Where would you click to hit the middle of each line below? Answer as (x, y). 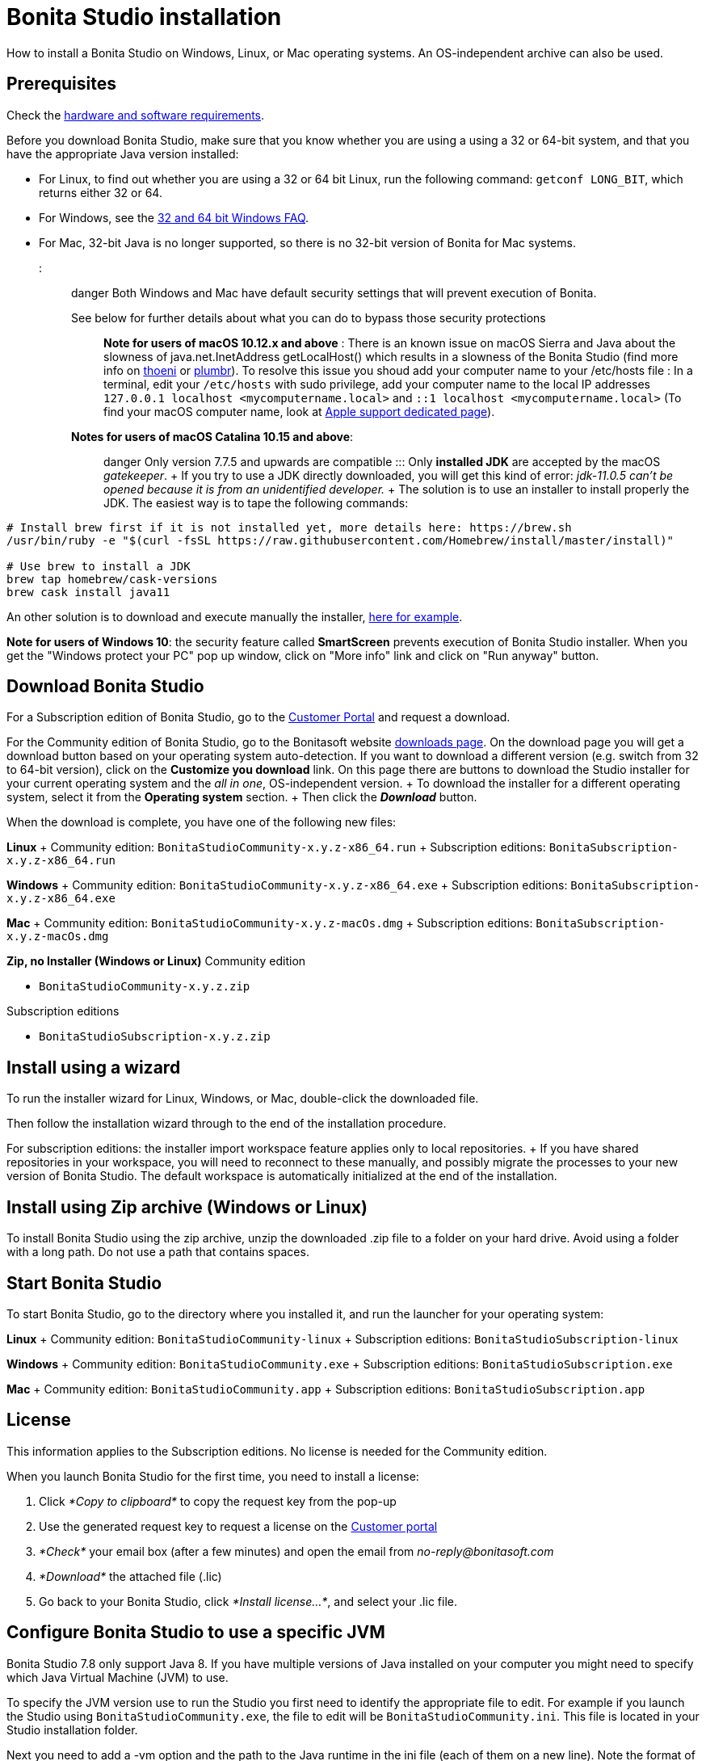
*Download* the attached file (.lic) (130, 1576)
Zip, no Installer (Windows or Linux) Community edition (156, 961)
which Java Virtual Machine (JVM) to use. (118, 1677)
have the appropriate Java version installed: (123, 153)
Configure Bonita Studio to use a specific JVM (196, 1633)
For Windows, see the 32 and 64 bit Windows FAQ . (174, 217)
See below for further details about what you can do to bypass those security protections (309, 317)
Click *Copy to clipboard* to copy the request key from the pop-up (218, 1501)
